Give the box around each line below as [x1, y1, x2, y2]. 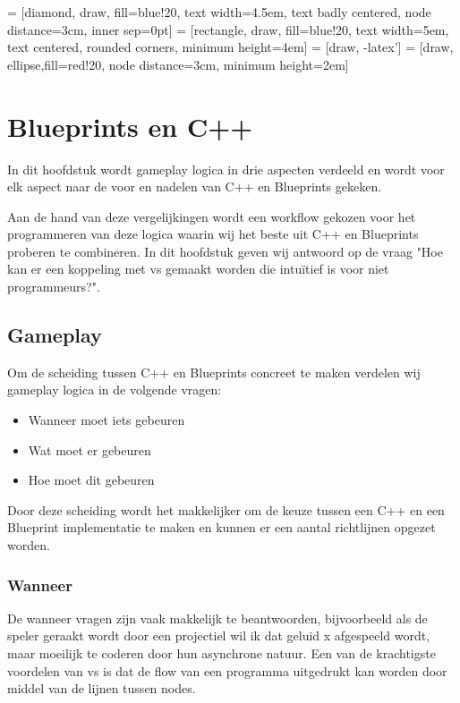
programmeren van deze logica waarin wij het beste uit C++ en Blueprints [7, 224, 419, 243]
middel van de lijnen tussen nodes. [7, 679, 196, 698]
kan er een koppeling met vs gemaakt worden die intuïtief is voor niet [7, 259, 389, 278]
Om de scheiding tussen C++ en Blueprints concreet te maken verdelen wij [7, 362, 421, 381]
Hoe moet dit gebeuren [28, 470, 155, 489]
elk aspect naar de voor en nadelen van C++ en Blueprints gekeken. [7, 177, 382, 196]
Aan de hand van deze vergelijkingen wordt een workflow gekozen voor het [7, 207, 416, 225]
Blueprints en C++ [7, 107, 253, 144]
